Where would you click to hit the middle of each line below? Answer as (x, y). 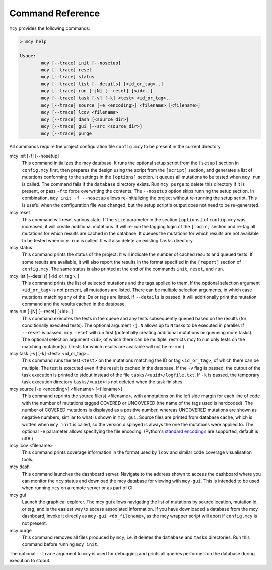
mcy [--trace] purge (66, 133)
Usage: (28, 56)
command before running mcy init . (60, 544)
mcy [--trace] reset (66, 70)
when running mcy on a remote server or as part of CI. (78, 488)
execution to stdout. (30, 561)
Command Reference (55, 13)
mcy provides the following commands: (50, 28)
